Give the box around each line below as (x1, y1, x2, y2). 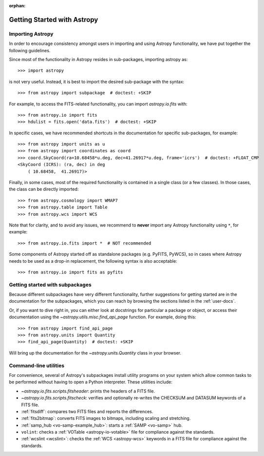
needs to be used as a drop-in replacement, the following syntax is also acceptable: (9, 258, 177, 264)
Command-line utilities (9, 362, 65, 369)
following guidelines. (9, 47, 51, 53)
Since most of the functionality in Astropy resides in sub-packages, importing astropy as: (9, 56, 188, 62)
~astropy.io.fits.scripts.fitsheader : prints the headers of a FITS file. (21, 388, 155, 394)
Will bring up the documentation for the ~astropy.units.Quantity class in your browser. (9, 350, 182, 356)
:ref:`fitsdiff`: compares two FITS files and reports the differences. (21, 408, 153, 415)
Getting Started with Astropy (9, 15, 98, 24)
